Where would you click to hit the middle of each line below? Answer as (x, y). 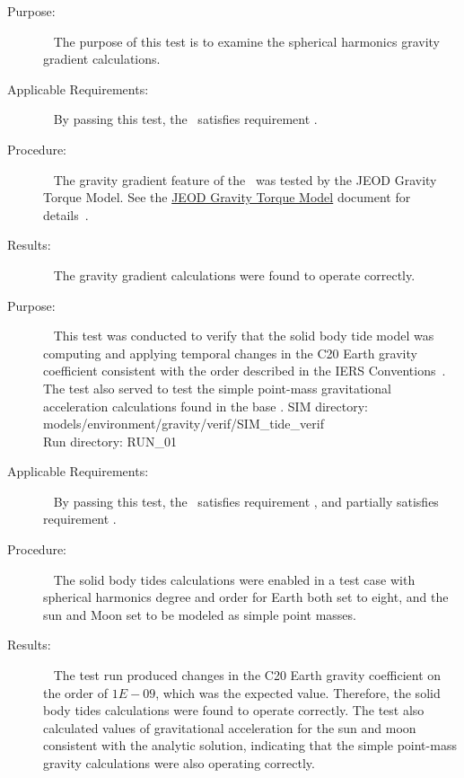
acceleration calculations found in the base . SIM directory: (206, 406)
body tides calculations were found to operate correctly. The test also (234, 710)
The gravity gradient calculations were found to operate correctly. (234, 274)
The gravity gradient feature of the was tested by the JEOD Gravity (245, 179)
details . (66, 214)
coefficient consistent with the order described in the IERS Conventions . (245, 371)
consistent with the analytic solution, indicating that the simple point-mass (250, 745)
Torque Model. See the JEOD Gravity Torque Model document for (227, 197)
